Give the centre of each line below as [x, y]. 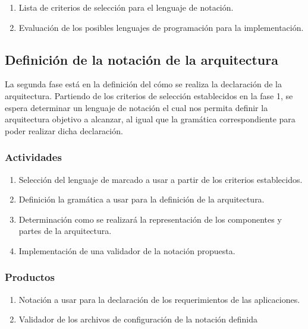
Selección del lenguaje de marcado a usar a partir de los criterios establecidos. [161, 179]
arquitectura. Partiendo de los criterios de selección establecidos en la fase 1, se [149, 95]
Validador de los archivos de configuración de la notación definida [138, 319]
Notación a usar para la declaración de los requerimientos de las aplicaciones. [159, 299]
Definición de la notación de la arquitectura [142, 59]
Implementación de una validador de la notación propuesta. [127, 250]
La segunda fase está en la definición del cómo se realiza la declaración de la [144, 84]
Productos [30, 277]
